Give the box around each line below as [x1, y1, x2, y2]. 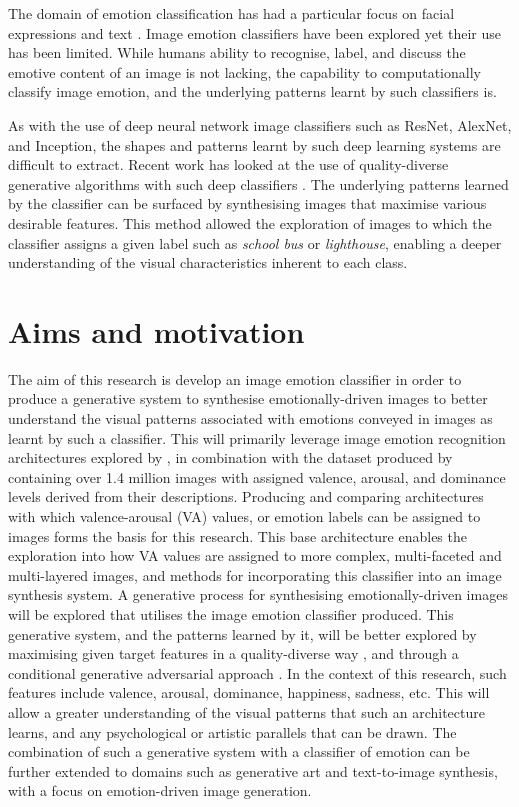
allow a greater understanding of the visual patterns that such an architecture [8, 701, 485, 722]
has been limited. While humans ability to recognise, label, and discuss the [8, 42, 466, 63]
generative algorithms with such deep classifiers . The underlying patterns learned [8, 173, 509, 194]
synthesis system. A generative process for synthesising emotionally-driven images [8, 584, 508, 605]
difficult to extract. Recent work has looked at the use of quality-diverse [8, 154, 449, 175]
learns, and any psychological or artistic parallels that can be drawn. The [8, 721, 457, 742]
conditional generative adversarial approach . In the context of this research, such [8, 662, 507, 683]
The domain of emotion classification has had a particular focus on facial [8, 3, 455, 23]
